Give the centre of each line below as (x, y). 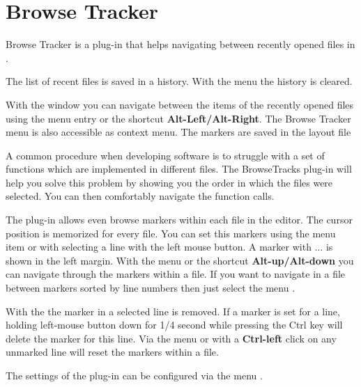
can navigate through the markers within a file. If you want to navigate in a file (176, 274)
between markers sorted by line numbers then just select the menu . (151, 288)
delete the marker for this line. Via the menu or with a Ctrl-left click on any (171, 338)
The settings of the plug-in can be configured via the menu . (134, 375)
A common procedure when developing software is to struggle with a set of (165, 155)
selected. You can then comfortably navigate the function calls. (140, 196)
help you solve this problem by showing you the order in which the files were (169, 182)
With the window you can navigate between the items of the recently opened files (180, 104)
